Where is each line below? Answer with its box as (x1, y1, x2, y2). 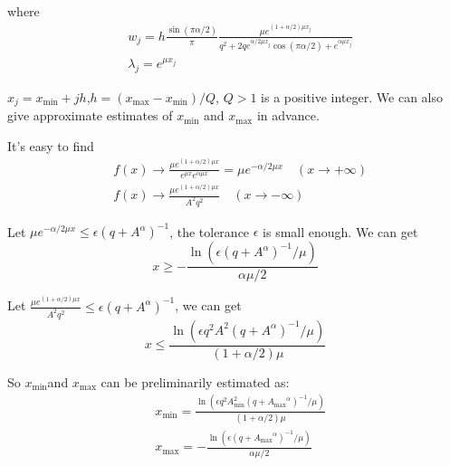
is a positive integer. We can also (261, 87, 443, 106)
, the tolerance (169, 222, 250, 241)
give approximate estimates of (7, 106, 173, 125)
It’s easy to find (7, 136, 94, 155)
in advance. (256, 106, 320, 125)
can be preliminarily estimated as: (101, 372, 290, 391)
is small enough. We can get (263, 222, 418, 241)
